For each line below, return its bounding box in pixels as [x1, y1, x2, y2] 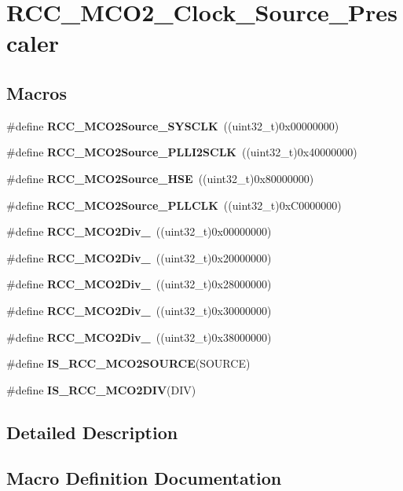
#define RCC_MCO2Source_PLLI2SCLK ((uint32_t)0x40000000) [6, 144, 357, 160]
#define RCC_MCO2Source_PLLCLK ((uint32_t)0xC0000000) [6, 196, 342, 213]
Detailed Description [6, 420, 178, 444]
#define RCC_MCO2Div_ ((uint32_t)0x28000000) [6, 276, 272, 292]
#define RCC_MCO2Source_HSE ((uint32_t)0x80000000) [6, 170, 314, 186]
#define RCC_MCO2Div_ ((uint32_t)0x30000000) [6, 302, 272, 318]
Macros [6, 80, 67, 104]
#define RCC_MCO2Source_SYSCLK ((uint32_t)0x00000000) [6, 117, 339, 134]
